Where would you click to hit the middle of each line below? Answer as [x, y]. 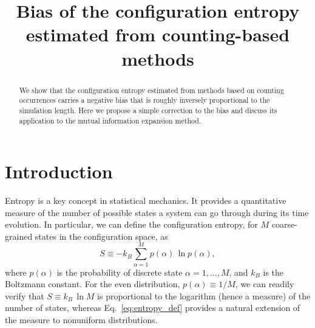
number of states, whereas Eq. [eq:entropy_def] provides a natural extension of [153, 308]
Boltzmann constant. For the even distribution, [93, 284]
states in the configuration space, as [101, 236]
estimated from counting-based [158, 34]
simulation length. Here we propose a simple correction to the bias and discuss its [148, 110]
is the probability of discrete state [120, 272]
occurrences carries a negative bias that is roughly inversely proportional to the [144, 100]
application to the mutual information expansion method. [110, 120]
